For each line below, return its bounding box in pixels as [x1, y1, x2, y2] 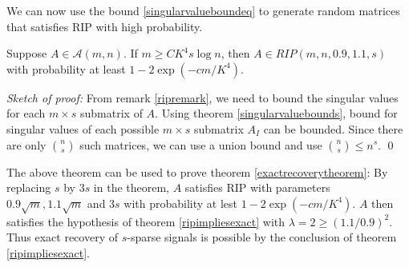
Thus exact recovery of [6, 229, 118, 245]
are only [6, 136, 47, 153]
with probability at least [6, 60, 126, 77]
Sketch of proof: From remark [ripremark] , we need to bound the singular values [6, 89, 399, 106]
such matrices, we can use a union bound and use [79, 136, 322, 153]
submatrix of [80, 105, 143, 122]
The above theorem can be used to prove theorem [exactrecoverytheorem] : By [6, 163, 388, 180]
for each [6, 105, 46, 122]
